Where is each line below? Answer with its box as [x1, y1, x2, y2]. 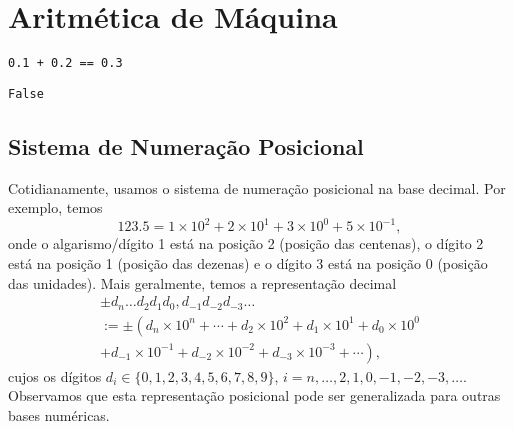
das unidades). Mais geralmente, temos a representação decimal [8, 272, 397, 293]
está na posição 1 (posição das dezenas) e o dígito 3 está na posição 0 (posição [8, 252, 488, 273]
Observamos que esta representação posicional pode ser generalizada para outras [8, 385, 501, 406]
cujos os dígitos [8, 365, 102, 386]
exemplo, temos [8, 197, 103, 218]
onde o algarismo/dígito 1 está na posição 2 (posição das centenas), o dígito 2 [8, 233, 484, 254]
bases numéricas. [8, 404, 110, 425]
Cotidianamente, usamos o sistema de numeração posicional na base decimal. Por [8, 177, 506, 198]
